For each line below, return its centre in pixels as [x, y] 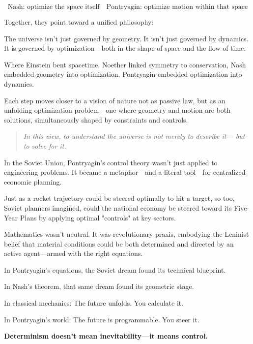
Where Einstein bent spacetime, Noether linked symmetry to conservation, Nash [125, 64]
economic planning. [33, 181]
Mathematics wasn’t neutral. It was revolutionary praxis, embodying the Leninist [126, 234]
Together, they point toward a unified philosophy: [79, 22]
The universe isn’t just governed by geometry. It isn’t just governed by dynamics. [126, 38]
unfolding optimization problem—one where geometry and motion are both [117, 110]
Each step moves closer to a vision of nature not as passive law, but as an [115, 100]
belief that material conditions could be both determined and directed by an [119, 243]
